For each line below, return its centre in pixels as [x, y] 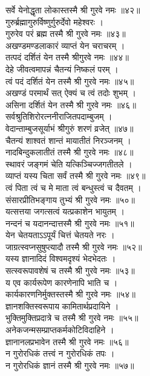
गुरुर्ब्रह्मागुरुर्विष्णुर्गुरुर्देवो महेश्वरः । [54, 21]
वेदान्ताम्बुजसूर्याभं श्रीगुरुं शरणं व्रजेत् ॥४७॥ [70, 128]
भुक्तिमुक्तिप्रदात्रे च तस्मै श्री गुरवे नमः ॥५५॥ [72, 318]
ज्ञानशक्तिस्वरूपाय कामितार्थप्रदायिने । [62, 306]
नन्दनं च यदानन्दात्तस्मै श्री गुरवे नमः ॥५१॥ [70, 223]
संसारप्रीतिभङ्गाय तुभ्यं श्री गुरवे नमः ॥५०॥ [70, 199]
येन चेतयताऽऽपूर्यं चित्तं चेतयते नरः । [60, 235]
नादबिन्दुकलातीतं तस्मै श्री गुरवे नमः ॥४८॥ [70, 152]
